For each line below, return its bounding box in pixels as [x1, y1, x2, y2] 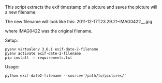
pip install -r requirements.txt [5, 55, 73, 60]
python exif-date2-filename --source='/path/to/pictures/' [5, 73, 127, 78]
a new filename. [5, 9, 37, 15]
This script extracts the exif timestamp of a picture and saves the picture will [5, 4, 158, 10]
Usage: [5, 64, 19, 69]
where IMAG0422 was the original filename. [5, 28, 93, 33]
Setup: [5, 37, 18, 43]
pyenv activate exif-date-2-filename [5, 51, 81, 56]
